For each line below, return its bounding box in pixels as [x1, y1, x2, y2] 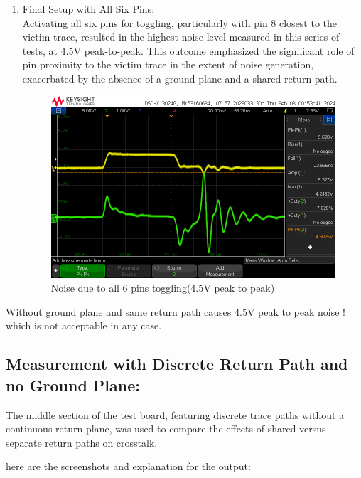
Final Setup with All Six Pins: [22, 1, 155, 16]
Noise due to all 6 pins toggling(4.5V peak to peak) [50, 280, 275, 295]
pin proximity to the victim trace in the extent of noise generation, [22, 57, 314, 72]
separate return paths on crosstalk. [6, 435, 158, 450]
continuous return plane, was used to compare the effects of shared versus [6, 421, 326, 436]
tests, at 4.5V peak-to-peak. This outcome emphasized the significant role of [22, 43, 355, 58]
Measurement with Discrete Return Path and [6, 353, 348, 375]
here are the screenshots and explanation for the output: [6, 459, 251, 474]
